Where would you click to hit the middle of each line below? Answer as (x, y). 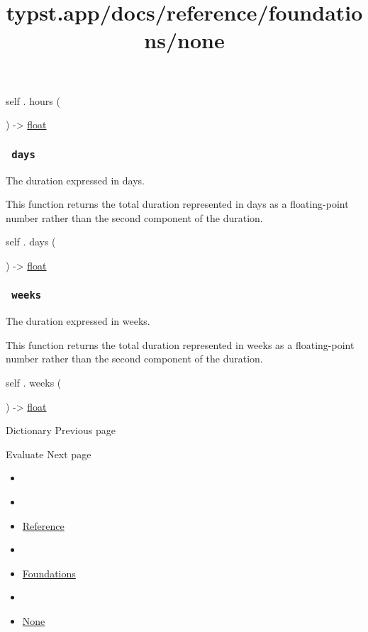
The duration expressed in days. (75, 180)
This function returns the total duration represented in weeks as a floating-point (180, 344)
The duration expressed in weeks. (78, 321)
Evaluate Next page (49, 454)
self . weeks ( (34, 383)
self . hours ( (33, 100)
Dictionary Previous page (61, 430)
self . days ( (31, 242)
